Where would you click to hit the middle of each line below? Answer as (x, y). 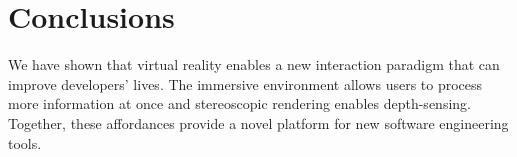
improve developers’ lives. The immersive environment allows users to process (245, 83)
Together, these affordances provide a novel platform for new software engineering (258, 122)
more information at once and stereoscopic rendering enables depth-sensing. (239, 103)
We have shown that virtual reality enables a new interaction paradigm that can (254, 64)
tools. (25, 142)
